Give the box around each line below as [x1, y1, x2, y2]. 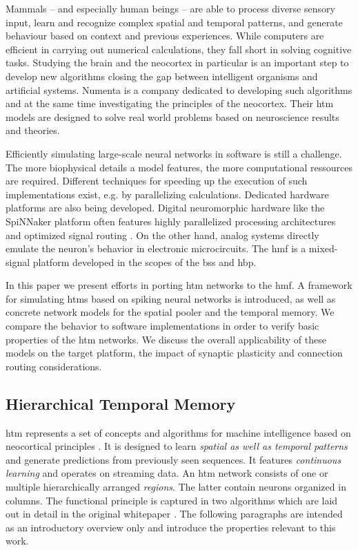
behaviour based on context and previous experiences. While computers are [6, 28, 324, 43]
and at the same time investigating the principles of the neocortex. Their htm [6, 96, 334, 111]
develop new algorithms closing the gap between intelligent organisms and [6, 68, 318, 83]
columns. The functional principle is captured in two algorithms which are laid [6, 493, 338, 507]
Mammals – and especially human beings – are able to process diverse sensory [6, 1, 335, 15]
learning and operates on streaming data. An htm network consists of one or [6, 466, 328, 480]
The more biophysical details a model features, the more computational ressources [6, 160, 353, 174]
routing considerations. [6, 359, 102, 373]
